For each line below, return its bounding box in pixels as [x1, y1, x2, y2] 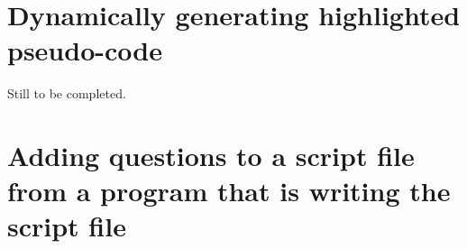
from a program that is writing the [7, 172, 451, 209]
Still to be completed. [7, 84, 126, 103]
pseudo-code [7, 32, 162, 69]
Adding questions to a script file [7, 137, 415, 174]
